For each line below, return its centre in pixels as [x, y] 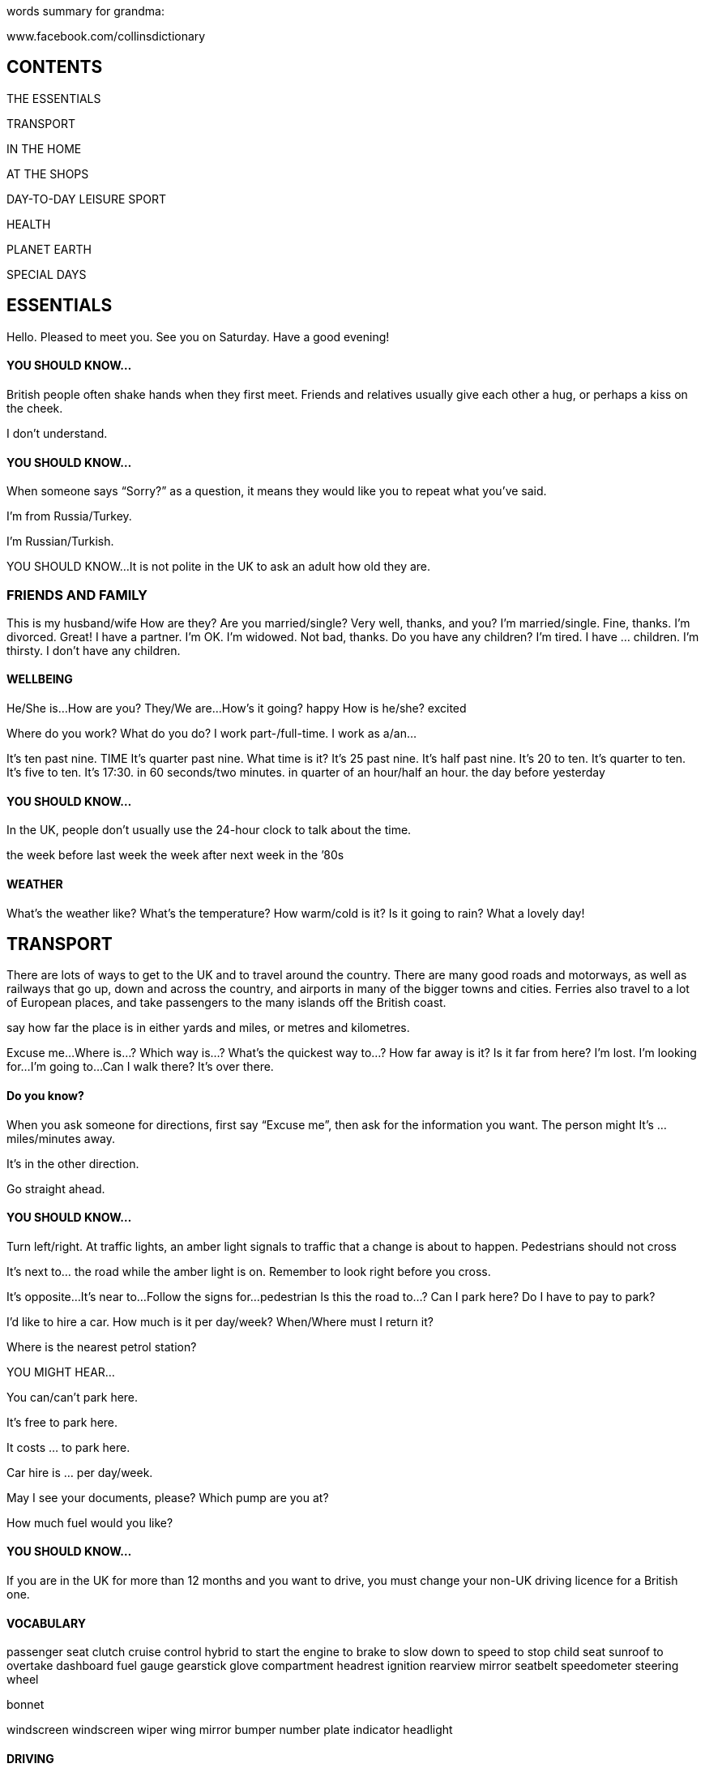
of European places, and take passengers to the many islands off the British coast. [226, 1003]
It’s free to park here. [62, 1422]
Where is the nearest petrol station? [102, 1346]
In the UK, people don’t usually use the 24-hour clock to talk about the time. [209, 830]
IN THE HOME [44, 148]
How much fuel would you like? [90, 1522]
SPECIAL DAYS [47, 274]
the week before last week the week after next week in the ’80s [175, 855]
